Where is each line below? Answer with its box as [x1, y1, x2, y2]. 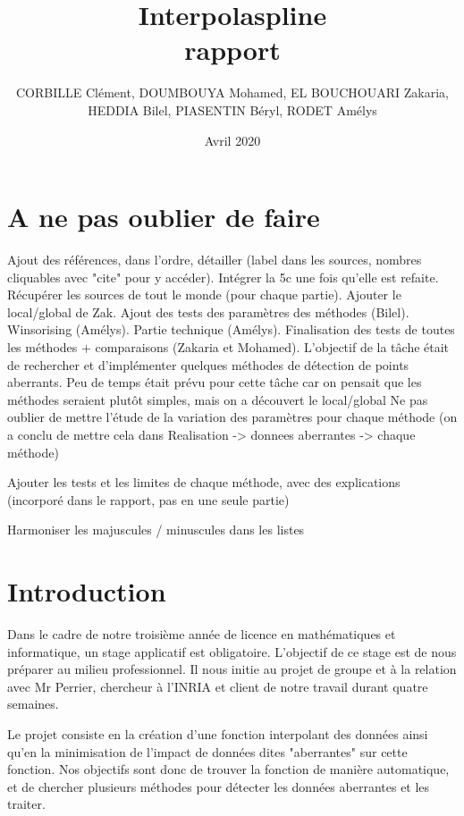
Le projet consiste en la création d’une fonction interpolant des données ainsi [7, 725, 428, 744]
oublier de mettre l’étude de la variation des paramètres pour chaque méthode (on [7, 408, 458, 426]
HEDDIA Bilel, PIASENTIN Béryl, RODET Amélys [88, 100, 377, 119]
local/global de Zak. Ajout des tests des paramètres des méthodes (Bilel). [7, 302, 409, 321]
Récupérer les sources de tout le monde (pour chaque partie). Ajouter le [7, 285, 401, 304]
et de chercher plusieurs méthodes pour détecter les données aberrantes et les [7, 777, 430, 795]
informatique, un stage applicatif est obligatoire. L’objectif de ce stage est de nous [7, 642, 457, 660]
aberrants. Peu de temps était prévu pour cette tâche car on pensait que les [7, 373, 422, 391]
